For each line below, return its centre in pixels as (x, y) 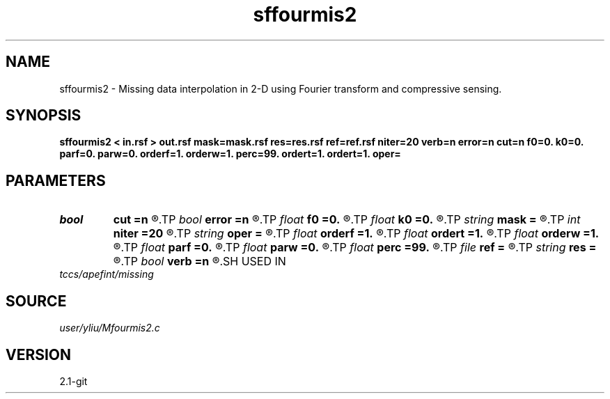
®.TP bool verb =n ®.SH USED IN (200, 261)
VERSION (39, 354)
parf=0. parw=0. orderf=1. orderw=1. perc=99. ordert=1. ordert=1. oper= (230, 154)
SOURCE (36, 301)
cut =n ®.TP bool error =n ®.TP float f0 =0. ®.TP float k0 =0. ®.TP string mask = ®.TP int (347, 220)
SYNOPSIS (44, 116)
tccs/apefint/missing (107, 274)
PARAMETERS (56, 180)
